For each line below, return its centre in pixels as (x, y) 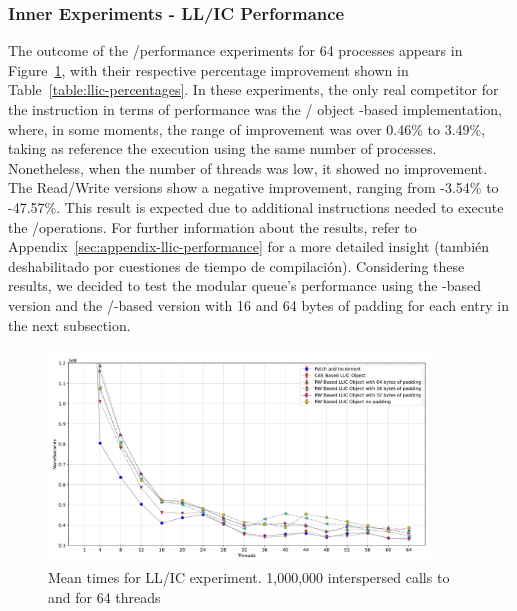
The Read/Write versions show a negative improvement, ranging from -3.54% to (253, 187)
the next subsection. (69, 324)
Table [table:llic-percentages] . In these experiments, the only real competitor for (253, 89)
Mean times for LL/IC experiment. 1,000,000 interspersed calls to (249, 576)
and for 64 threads (104, 596)
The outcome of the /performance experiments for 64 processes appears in (235, 50)
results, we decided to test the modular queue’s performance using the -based (245, 285)
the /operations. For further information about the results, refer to (212, 226)
